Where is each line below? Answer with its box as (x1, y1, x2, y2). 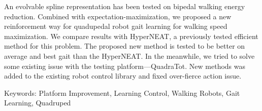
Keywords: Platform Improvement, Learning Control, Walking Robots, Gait (4, 87, 240, 98)
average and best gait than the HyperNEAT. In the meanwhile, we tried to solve (4, 50, 255, 61)
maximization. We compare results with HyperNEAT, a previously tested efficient (4, 30, 258, 41)
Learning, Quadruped (4, 97, 71, 108)
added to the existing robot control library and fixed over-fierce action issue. (4, 70, 242, 81)
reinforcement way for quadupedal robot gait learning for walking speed (4, 21, 227, 31)
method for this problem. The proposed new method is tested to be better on (4, 41, 245, 51)
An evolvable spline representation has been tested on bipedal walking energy (4, 1, 245, 11)
